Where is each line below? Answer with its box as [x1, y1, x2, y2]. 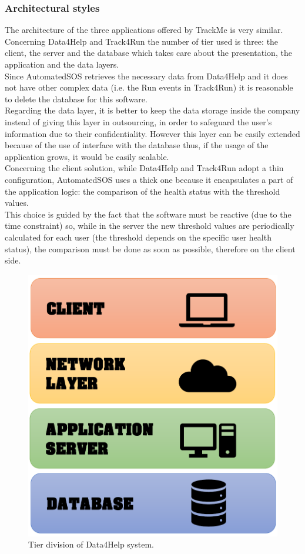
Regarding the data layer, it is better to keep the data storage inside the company [5, 104, 300, 116]
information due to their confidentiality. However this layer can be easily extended [5, 127, 300, 139]
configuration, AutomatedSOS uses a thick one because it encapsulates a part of [5, 173, 293, 185]
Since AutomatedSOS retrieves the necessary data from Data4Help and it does [5, 69, 288, 82]
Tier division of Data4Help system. [28, 538, 154, 550]
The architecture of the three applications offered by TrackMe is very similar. [5, 24, 283, 36]
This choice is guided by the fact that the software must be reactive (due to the [5, 208, 291, 220]
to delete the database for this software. [5, 92, 148, 105]
